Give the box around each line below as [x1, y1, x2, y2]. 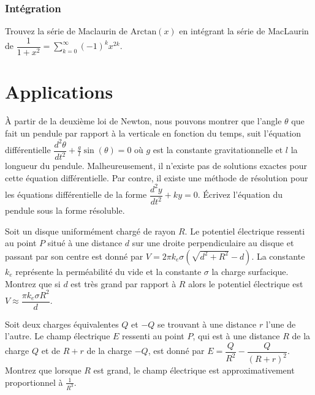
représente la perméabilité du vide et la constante [15, 265, 202, 277]
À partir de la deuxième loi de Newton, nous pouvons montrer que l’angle [5, 115, 282, 127]
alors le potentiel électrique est [188, 277, 303, 290]
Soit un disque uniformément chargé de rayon [5, 224, 176, 237]
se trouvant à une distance [157, 317, 257, 330]
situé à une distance [47, 236, 123, 249]
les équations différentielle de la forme [5, 188, 147, 201]
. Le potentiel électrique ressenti [184, 224, 305, 237]
